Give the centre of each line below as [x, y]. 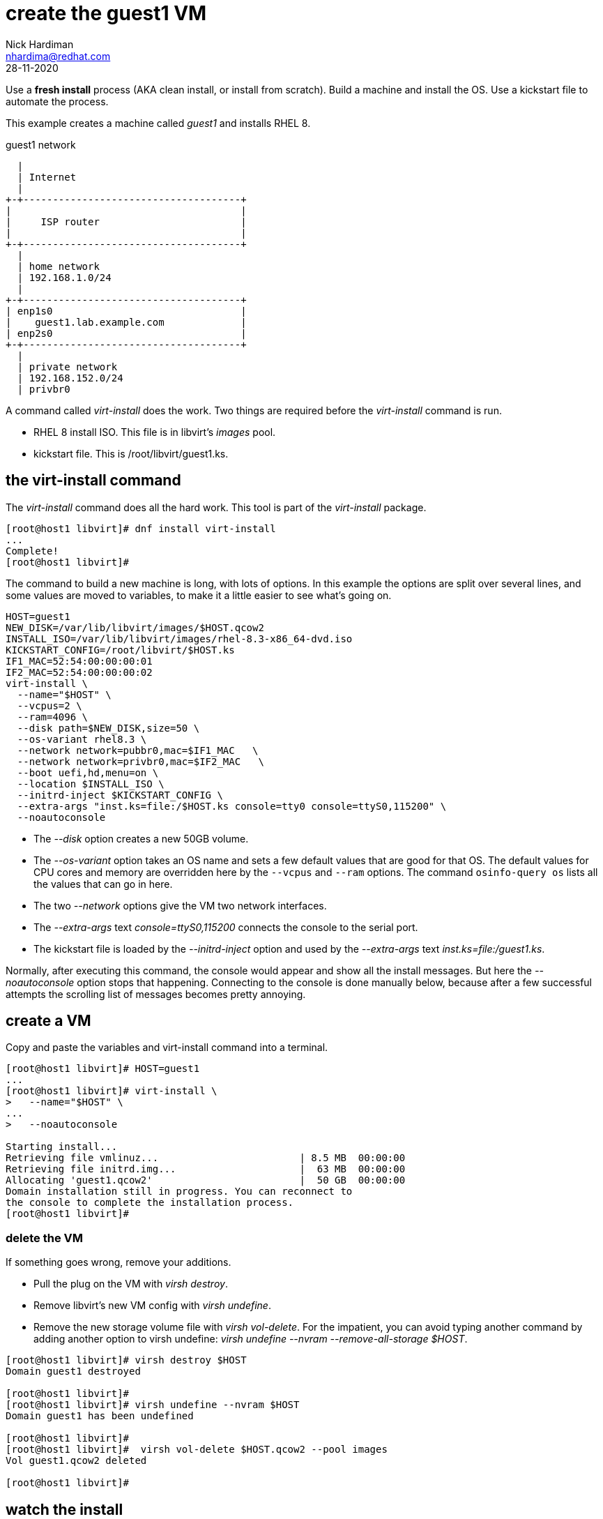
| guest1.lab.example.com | [126, 322]
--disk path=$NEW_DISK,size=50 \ [108, 728]
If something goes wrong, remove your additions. [119, 1262]
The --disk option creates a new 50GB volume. [141, 838]
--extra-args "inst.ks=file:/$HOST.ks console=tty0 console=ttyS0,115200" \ [232, 806]
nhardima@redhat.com [58, 56]
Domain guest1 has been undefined [100, 1416]
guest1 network [41, 144]
